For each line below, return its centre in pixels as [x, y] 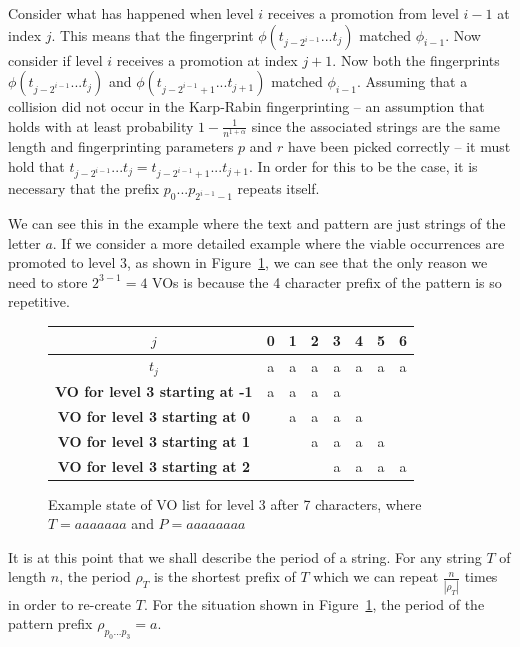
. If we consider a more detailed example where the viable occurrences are [278, 242]
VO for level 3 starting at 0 [153, 415]
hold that [36, 165]
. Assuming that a [412, 81]
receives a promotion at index [207, 59]
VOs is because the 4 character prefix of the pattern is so [327, 281]
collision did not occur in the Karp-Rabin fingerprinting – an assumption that [246, 106]
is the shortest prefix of [224, 576]
